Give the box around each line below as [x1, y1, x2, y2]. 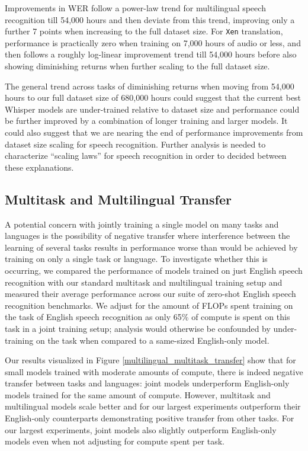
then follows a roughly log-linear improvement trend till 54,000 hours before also [5, 48, 297, 60]
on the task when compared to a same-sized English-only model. [36, 334, 269, 346]
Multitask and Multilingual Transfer [5, 190, 232, 208]
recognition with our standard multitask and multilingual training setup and [5, 276, 283, 288]
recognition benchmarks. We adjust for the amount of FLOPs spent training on [5, 299, 293, 311]
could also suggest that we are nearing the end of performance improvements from [5, 126, 303, 138]
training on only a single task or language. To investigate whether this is [5, 252, 268, 265]
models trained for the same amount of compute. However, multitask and [5, 388, 271, 401]
